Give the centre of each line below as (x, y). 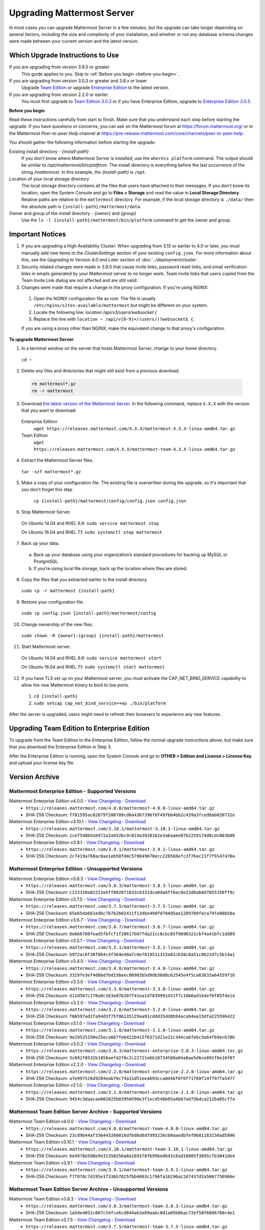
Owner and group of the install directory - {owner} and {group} (73, 214)
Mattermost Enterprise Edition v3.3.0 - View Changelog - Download (77, 982)
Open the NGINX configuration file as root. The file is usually (95, 299)
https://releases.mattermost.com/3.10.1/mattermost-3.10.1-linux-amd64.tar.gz (123, 829)
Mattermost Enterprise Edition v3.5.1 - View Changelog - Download (77, 941)
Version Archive (34, 777)
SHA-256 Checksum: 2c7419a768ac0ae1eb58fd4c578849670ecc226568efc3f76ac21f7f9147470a (130, 856)
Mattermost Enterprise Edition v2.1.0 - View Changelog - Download (77, 1085)
